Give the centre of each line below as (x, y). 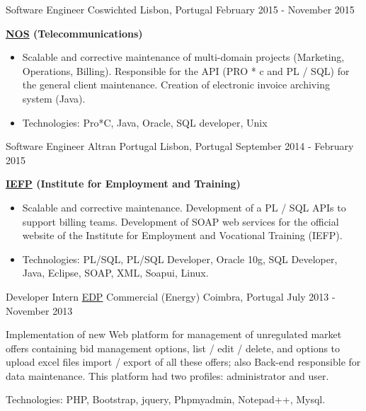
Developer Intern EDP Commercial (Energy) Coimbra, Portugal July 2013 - (171, 296)
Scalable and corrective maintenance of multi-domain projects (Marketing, (183, 57)
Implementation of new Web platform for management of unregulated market (174, 334)
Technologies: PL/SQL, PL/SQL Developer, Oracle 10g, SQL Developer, (180, 259)
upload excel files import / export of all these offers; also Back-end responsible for (183, 362)
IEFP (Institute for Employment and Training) (123, 184)
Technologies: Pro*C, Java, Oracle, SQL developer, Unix (145, 122)
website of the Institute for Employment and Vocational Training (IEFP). (182, 235)
